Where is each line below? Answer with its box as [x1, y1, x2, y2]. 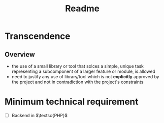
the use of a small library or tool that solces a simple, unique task [11, 63, 144, 69]
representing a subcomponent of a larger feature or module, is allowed [11, 68, 156, 74]
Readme [65, 3, 99, 14]
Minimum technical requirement [4, 96, 139, 107]
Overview [4, 50, 35, 59]
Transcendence [4, 31, 70, 42]
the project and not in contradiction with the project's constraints [11, 79, 144, 85]
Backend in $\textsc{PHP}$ [11, 112, 67, 118]
